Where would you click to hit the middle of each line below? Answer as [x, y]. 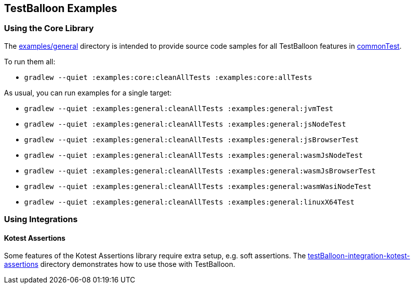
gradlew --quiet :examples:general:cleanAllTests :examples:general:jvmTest [179, 108]
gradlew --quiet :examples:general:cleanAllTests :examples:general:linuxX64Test [189, 202]
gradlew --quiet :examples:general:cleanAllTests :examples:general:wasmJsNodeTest [194, 155]
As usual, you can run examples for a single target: [88, 92]
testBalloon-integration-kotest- [359, 256]
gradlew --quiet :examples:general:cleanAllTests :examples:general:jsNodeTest [185, 124]
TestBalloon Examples [61, 8]
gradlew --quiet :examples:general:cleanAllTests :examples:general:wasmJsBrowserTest [200, 171]
